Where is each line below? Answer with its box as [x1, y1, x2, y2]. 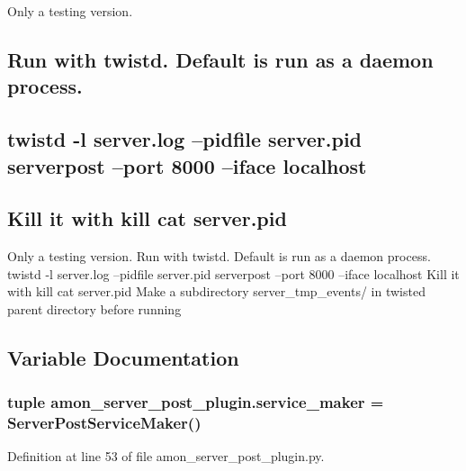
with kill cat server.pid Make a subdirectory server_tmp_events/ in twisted [7, 282, 426, 301]
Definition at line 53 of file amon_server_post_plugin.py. [7, 447, 325, 466]
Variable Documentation [7, 343, 239, 371]
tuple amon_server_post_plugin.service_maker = [7, 391, 384, 413]
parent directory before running [7, 299, 182, 318]
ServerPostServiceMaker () [7, 412, 202, 434]
